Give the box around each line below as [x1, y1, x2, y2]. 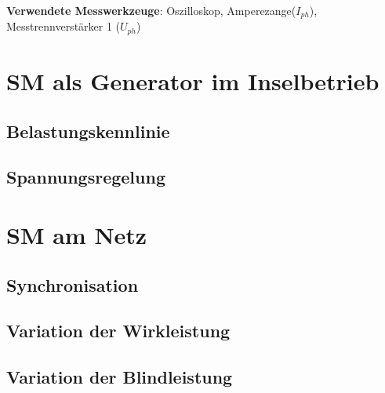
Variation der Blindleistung [6, 365, 233, 389]
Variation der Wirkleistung [6, 318, 231, 343]
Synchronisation [6, 272, 139, 297]
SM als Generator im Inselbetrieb [6, 65, 380, 97]
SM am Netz [6, 219, 147, 251]
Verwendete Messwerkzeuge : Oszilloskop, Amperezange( [6, 2, 296, 18]
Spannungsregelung [6, 165, 165, 189]
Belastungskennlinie [6, 118, 170, 143]
